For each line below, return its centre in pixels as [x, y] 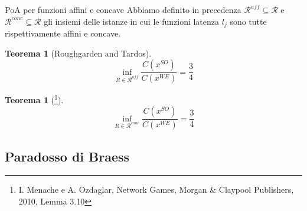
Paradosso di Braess [67, 156]
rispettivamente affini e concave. [63, 33]
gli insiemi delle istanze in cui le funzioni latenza [132, 21]
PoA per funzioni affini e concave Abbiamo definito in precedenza [123, 9]
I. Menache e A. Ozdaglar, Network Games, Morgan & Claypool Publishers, [156, 189]
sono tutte [248, 21]
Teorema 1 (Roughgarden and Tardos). [78, 53]
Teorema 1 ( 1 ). [34, 99]
